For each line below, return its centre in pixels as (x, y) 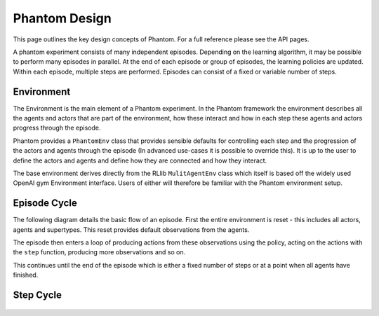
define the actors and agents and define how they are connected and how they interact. (140, 160)
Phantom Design (62, 18)
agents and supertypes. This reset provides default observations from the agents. (131, 229)
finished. (26, 275)
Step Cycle (38, 295)
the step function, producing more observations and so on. (99, 252)
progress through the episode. (57, 128)
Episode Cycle (45, 203)
